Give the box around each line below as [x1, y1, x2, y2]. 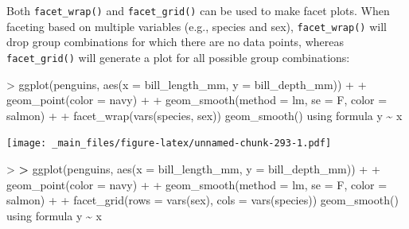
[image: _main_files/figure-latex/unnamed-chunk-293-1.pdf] [6, 138, 332, 149]
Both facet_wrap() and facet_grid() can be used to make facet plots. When [6, 2, 390, 18]
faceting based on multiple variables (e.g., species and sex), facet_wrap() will [6, 17, 387, 34]
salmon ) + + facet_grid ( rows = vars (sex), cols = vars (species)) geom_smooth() [6, 192, 399, 208]
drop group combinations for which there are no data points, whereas [6, 33, 344, 50]
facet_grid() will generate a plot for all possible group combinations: [6, 49, 350, 65]
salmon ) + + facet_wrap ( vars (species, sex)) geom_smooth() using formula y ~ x [6, 107, 403, 123]
